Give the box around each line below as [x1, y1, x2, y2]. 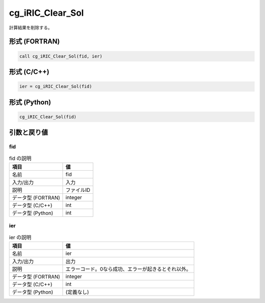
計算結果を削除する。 [9, 25, 53, 30]
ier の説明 [9, 234, 31, 241]
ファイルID [65, 186, 90, 193]
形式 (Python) [9, 98, 52, 106]
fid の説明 [9, 155, 32, 162]
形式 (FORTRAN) [9, 37, 60, 46]
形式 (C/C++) [9, 67, 50, 76]
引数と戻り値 [9, 128, 48, 137]
